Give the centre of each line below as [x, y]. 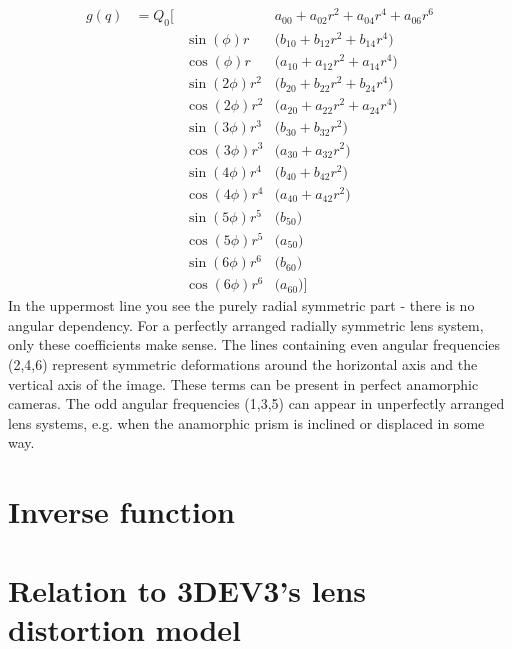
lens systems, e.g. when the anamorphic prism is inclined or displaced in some [246, 422]
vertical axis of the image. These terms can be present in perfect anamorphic [243, 383]
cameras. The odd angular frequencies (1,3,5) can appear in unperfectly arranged [256, 403]
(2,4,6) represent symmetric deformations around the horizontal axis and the [243, 364]
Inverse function [121, 511]
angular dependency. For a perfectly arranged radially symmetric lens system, [246, 324]
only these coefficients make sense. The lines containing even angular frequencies [254, 344]
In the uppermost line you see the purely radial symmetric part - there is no [241, 305]
